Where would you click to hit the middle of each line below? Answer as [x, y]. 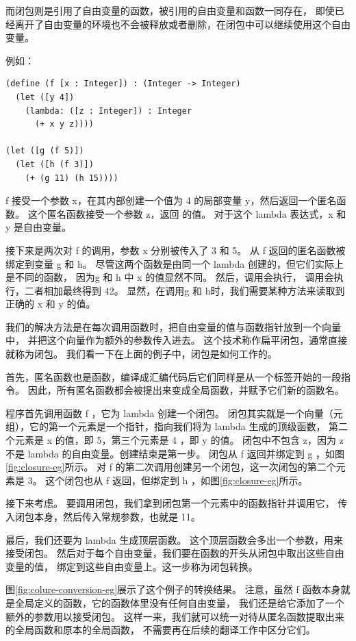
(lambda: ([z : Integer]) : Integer [109, 111]
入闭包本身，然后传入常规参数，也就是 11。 [103, 516]
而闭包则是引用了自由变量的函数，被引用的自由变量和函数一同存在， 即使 [170, 10]
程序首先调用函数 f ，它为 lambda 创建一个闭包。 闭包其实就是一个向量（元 [174, 413]
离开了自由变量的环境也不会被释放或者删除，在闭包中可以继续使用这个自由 [182, 24]
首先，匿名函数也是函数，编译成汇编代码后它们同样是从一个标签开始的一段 [173, 376]
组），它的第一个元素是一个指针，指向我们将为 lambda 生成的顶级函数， [166, 426]
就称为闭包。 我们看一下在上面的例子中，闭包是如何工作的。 [141, 354]
